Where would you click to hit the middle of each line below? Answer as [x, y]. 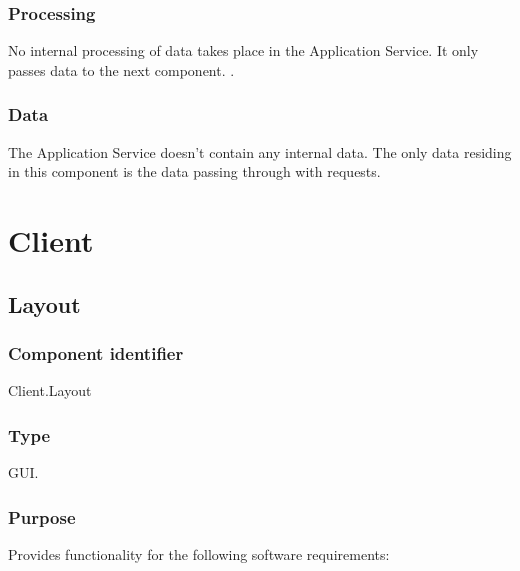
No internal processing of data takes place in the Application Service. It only [243, 50]
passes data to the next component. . [121, 69]
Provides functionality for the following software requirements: [199, 553]
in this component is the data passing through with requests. [194, 171]
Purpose [42, 516]
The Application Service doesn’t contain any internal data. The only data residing [260, 151]
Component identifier [96, 352]
